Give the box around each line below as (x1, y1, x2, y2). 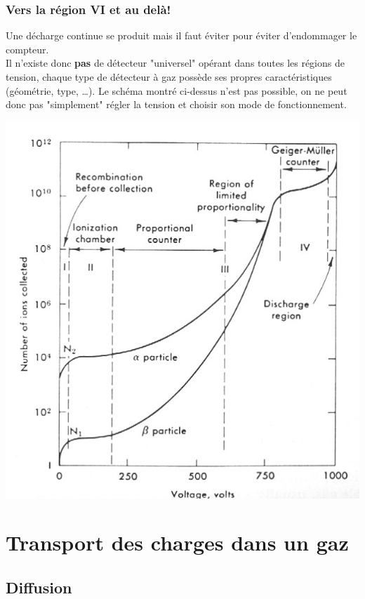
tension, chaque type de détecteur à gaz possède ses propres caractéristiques (6, 70, 332, 84)
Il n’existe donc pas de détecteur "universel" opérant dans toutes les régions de (6, 55, 345, 70)
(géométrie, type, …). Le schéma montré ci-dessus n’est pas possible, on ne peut (6, 83, 347, 98)
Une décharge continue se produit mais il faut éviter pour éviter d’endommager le (6, 28, 357, 43)
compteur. (6, 41, 49, 56)
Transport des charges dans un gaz (6, 528, 349, 557)
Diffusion (6, 576, 72, 598)
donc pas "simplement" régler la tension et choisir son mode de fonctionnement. (6, 97, 347, 112)
